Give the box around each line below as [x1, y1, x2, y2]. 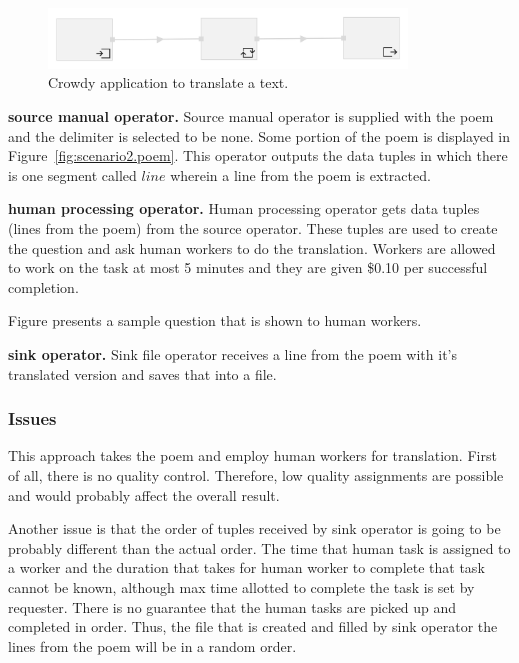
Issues [8, 406, 57, 431]
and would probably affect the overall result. [8, 484, 280, 505]
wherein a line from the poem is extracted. [170, 164, 431, 185]
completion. [8, 276, 79, 297]
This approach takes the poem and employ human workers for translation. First [8, 445, 497, 466]
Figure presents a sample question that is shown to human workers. [8, 310, 422, 331]
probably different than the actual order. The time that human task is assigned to [8, 537, 511, 558]
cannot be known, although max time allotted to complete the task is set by [8, 576, 475, 597]
